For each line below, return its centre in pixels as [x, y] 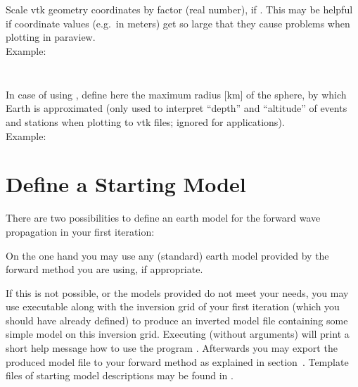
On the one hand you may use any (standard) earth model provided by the [167, 255]
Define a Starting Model [126, 184]
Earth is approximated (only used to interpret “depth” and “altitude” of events [177, 108]
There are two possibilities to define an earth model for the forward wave [163, 218]
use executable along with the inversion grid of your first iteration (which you [173, 306]
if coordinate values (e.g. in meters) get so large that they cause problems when [178, 23]
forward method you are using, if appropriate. [104, 269]
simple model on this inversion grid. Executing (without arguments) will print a [178, 334]
